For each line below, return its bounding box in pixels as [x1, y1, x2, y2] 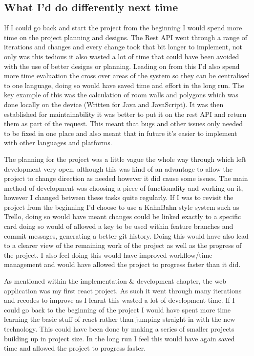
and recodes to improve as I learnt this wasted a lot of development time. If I [4, 295, 235, 305]
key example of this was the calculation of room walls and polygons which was [4, 89, 238, 100]
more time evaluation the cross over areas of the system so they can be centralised [4, 70, 250, 81]
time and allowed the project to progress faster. [4, 343, 146, 353]
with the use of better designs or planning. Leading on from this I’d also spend [4, 61, 240, 71]
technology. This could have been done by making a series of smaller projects [4, 324, 234, 334]
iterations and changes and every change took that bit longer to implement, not [4, 42, 242, 52]
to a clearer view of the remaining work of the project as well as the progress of [4, 240, 242, 250]
